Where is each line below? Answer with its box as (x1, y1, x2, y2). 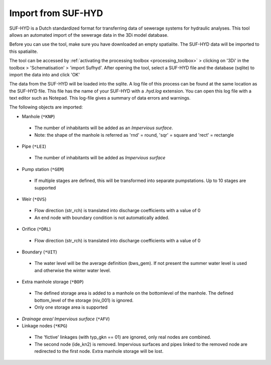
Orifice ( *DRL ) (22, 226, 51, 232)
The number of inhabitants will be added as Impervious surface (34, 155, 166, 161)
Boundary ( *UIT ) (22, 249, 57, 255)
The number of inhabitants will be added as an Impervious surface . (34, 125, 173, 131)
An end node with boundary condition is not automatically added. (34, 214, 170, 221)
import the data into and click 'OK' (9, 71, 80, 77)
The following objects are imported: (9, 104, 83, 110)
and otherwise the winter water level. (34, 267, 111, 273)
